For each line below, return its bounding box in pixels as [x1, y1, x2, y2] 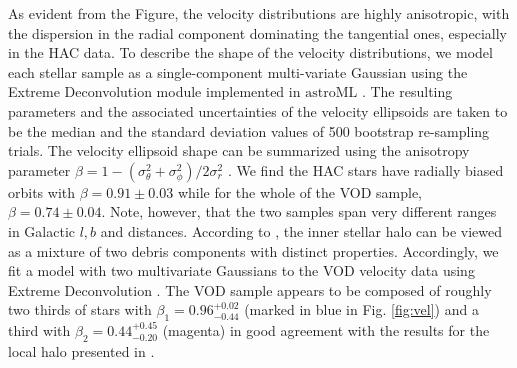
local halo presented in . [8, 340, 155, 361]
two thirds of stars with [8, 299, 152, 320]
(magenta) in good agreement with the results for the [162, 320, 490, 341]
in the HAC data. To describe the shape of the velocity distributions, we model [8, 42, 493, 63]
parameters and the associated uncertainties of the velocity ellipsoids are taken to [8, 100, 508, 121]
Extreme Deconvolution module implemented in [8, 81, 301, 102]
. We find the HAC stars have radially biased [227, 159, 504, 180]
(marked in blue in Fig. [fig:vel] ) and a [244, 299, 479, 320]
